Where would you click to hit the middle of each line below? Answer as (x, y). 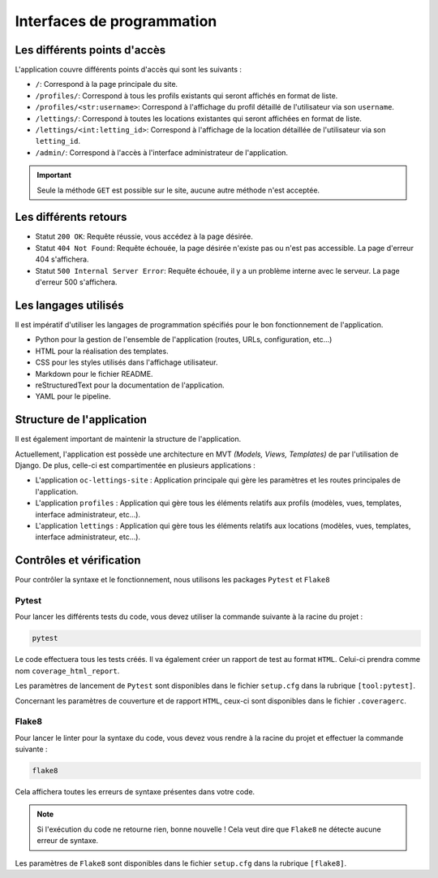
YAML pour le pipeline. (73, 396)
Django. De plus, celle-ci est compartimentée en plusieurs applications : (135, 465)
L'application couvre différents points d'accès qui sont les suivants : (129, 70)
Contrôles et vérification (78, 560)
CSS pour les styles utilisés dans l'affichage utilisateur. (127, 362)
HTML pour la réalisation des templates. (102, 351)
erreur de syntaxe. (68, 841)
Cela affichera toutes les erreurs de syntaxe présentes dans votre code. (135, 792)
